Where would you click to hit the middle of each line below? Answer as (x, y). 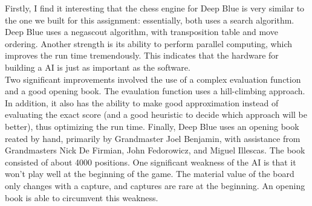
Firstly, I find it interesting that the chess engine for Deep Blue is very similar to (155, 8)
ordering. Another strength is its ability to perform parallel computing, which (149, 43)
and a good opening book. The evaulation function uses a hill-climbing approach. (155, 91)
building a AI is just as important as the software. (98, 67)
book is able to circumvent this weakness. (82, 197)
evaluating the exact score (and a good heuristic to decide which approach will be (156, 114)
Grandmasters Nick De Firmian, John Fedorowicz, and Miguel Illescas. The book (155, 150)
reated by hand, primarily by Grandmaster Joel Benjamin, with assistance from (153, 138)
